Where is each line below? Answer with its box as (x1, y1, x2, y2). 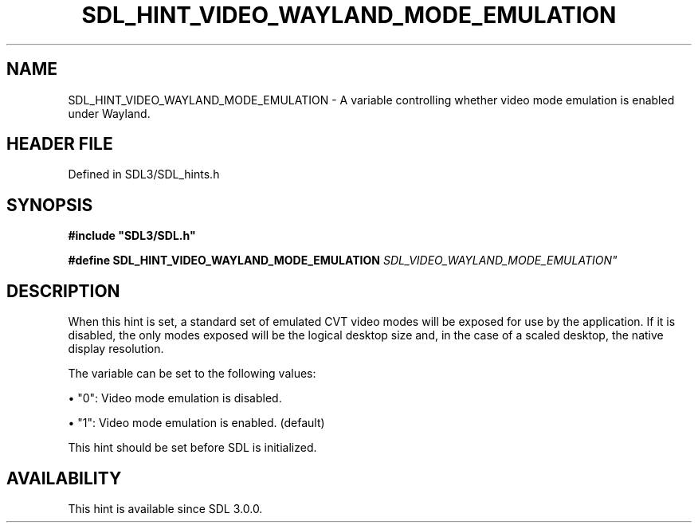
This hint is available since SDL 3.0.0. (68, 501, 263, 515)
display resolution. (68, 342, 164, 356)
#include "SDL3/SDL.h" (68, 229, 196, 243)
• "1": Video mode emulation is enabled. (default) (68, 416, 325, 430)
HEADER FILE (6, 134, 113, 155)
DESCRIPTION (6, 280, 120, 301)
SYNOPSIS (6, 194, 93, 215)
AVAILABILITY (6, 468, 122, 488)
